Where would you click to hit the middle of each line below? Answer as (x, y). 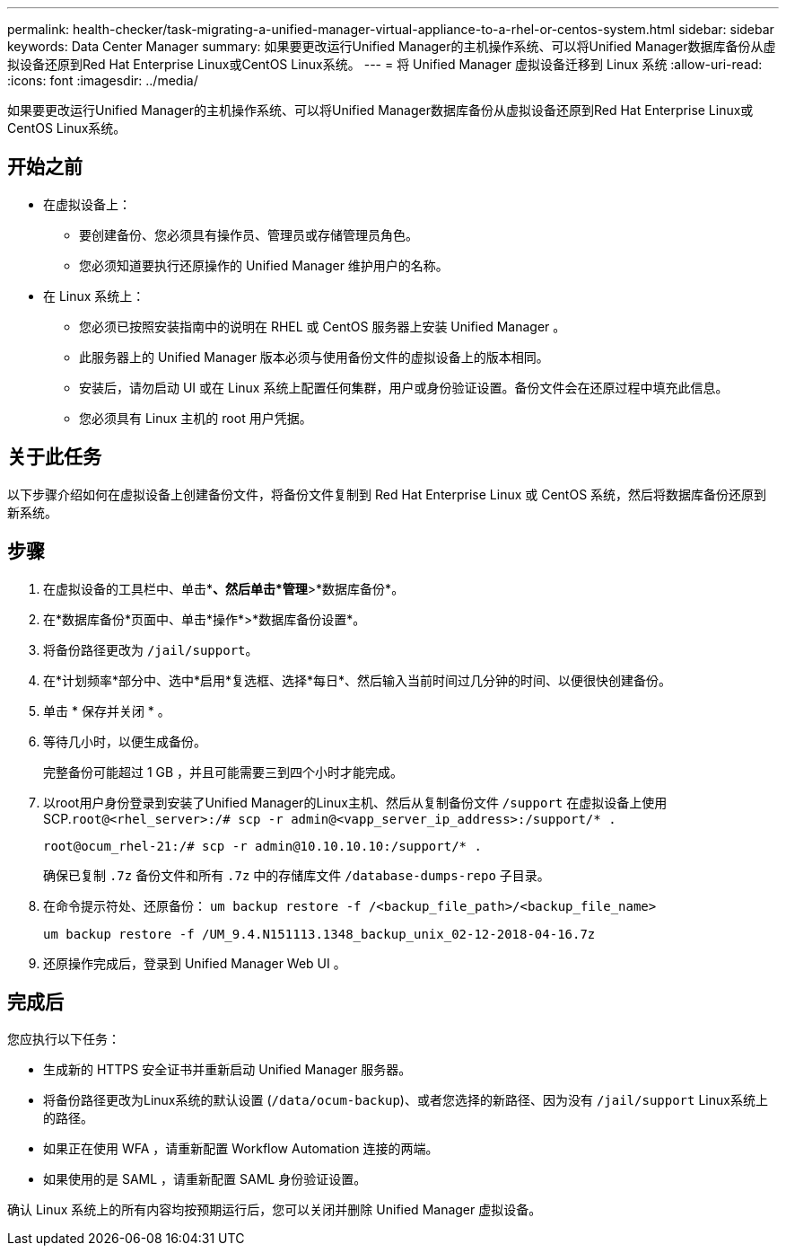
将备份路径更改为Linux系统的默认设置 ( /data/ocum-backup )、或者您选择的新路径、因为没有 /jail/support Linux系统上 (406, 1100)
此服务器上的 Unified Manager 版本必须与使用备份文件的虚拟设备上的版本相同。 (314, 357)
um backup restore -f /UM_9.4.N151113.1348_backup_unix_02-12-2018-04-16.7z (319, 934)
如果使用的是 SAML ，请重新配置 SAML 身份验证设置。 (205, 1179)
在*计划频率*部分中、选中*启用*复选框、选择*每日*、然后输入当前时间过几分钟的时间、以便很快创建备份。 (358, 680)
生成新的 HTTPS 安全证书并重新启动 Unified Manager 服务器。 (227, 1070)
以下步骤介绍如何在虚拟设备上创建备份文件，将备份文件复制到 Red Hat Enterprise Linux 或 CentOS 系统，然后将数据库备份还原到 (387, 494)
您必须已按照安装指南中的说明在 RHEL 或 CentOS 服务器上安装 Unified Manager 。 (323, 326)
